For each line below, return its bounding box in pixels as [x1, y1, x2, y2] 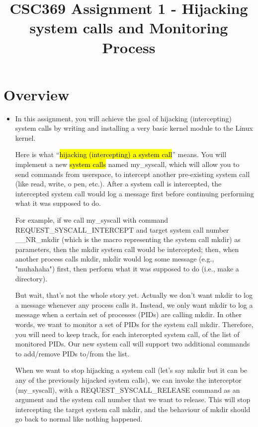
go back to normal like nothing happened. [15, 414, 143, 424]
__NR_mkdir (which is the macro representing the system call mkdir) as [15, 234, 241, 245]
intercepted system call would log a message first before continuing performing [15, 188, 254, 198]
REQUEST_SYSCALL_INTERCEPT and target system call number [15, 224, 229, 235]
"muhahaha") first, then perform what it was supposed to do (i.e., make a [15, 263, 239, 273]
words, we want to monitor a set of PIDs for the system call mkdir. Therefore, [15, 319, 254, 329]
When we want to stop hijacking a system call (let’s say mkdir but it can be [15, 365, 248, 375]
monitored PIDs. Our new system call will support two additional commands [15, 339, 250, 349]
